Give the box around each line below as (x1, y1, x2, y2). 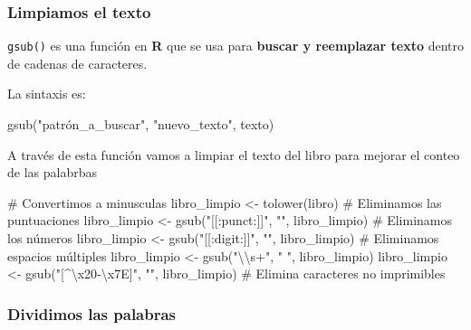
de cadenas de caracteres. (7, 53, 148, 72)
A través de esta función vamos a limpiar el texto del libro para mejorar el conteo (7, 145, 460, 164)
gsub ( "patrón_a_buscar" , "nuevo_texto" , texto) (7, 115, 274, 134)
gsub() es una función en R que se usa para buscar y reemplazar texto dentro (7, 36, 464, 55)
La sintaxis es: (7, 84, 86, 103)
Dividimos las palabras (7, 302, 177, 325)
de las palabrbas (7, 163, 97, 182)
